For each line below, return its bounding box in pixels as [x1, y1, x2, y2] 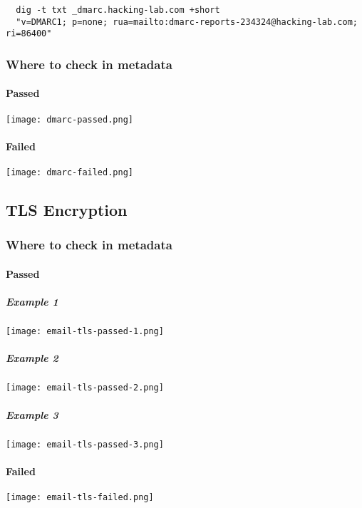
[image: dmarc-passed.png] [6, 114, 133, 125]
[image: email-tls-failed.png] [6, 492, 154, 502]
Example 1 [6, 294, 58, 309]
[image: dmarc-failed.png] [6, 167, 133, 178]
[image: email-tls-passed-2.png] [6, 383, 164, 393]
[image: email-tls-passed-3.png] [6, 439, 164, 450]
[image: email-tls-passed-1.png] [6, 326, 164, 337]
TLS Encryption [6, 199, 128, 221]
